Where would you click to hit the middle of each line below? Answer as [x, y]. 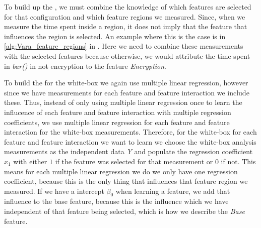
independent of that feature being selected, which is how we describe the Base [124, 211]
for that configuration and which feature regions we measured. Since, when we [125, 16]
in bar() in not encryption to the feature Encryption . [85, 66]
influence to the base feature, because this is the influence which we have [116, 201]
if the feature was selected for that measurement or [134, 161]
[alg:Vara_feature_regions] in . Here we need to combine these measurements [124, 46]
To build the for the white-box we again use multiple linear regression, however [126, 83]
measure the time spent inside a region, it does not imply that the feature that [126, 26]
